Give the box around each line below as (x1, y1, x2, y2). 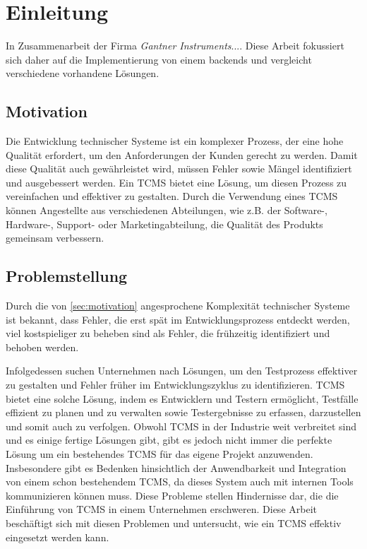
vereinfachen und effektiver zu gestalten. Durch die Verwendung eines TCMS (6, 189, 338, 203)
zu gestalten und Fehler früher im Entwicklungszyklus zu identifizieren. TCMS (6, 377, 345, 392)
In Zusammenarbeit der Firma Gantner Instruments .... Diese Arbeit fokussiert (6, 38, 344, 53)
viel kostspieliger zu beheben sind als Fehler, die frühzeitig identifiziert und (6, 326, 330, 341)
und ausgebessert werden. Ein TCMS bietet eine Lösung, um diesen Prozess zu (6, 175, 347, 189)
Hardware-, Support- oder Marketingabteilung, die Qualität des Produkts (6, 216, 323, 231)
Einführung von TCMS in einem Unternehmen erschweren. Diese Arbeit (6, 502, 317, 516)
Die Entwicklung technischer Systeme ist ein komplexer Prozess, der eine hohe (6, 134, 344, 148)
